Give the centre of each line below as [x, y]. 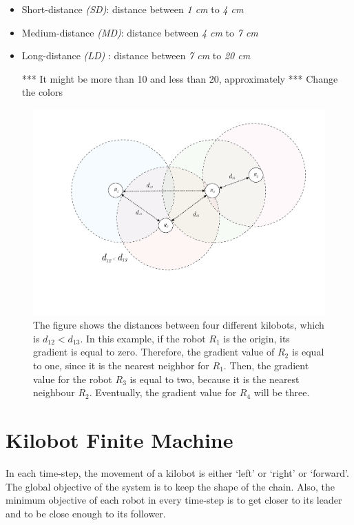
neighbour [54, 392]
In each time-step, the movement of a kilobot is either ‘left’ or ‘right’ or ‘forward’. [177, 472]
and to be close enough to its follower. [86, 513]
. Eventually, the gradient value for [163, 392]
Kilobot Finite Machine [119, 439]
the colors [42, 92]
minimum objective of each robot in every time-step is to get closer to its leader [174, 500]
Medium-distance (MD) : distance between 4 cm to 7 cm [140, 32]
